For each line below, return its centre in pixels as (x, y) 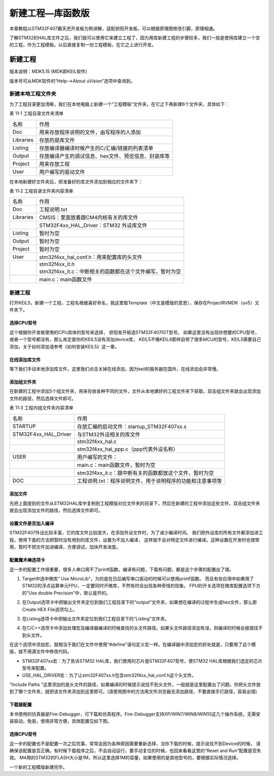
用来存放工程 (54, 164)
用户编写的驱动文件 (62, 172)
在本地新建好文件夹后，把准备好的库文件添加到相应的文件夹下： (76, 182)
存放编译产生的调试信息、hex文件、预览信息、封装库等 (104, 156)
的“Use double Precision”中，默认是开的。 (66, 593)
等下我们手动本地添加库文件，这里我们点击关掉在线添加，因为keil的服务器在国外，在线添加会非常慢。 (115, 369)
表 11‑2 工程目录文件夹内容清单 (41, 191)
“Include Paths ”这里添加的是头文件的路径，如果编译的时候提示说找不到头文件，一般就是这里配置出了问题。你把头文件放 (135, 684)
